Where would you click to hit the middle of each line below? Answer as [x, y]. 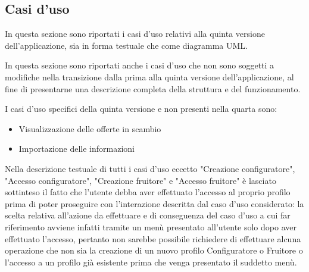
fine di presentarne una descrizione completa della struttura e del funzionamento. [153, 88]
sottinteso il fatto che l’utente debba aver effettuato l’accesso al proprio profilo [148, 192]
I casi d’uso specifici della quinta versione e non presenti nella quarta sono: [141, 109]
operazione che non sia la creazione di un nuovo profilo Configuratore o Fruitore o [154, 250]
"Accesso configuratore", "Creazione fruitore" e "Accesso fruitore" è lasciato [141, 180]
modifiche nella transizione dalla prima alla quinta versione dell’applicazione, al [149, 76]
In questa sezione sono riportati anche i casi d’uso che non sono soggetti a [140, 65]
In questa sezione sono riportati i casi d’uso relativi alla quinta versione [135, 34]
